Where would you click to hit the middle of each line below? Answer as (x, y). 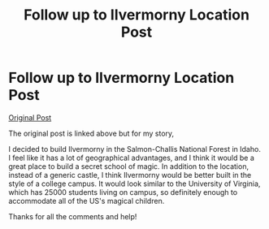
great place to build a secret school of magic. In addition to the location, (129, 166)
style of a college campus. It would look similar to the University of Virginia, (134, 184)
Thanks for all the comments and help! (73, 216)
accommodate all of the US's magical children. (87, 201)
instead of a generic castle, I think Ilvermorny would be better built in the (130, 175)
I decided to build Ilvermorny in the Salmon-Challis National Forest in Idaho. (135, 149)
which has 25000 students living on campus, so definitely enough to (123, 192)
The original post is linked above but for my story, (91, 133)
